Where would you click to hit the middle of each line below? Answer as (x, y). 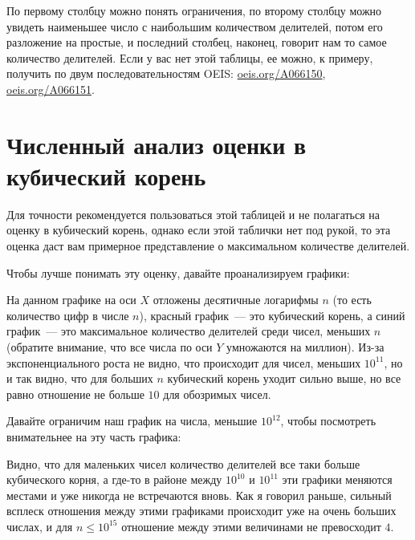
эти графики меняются (337, 479)
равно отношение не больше (75, 394)
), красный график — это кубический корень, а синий (272, 315)
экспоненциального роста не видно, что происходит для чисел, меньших (184, 362)
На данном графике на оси (71, 300)
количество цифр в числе (68, 315)
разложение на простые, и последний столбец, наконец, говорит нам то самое (197, 42)
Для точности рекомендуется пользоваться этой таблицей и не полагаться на (193, 214)
